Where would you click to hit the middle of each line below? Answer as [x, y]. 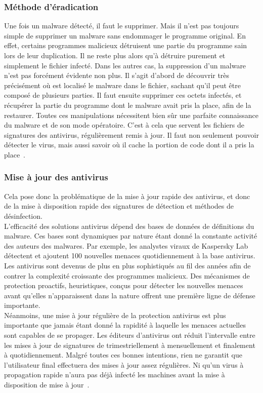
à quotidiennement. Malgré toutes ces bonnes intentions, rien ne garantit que [123, 355]
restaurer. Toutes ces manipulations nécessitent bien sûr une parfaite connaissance [131, 115]
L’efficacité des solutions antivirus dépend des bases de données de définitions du [129, 226]
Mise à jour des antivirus [56, 177]
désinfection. [23, 215]
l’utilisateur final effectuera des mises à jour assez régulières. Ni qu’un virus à [124, 364]
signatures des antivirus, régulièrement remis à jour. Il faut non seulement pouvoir [131, 134]
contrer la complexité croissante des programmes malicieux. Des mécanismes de [127, 275]
